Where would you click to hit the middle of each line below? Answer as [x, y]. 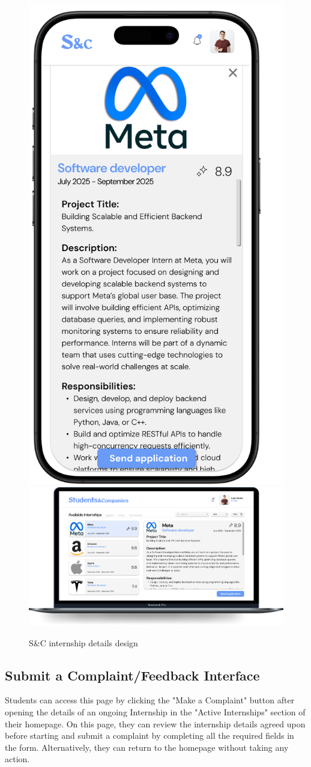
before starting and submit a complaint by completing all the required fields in [149, 735]
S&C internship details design [83, 642]
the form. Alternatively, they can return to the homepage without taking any [147, 747]
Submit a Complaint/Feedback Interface [132, 675]
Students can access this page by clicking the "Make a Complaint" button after [150, 700]
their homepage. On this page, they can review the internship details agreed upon [155, 723]
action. [17, 759]
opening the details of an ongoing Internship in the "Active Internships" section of [155, 711]
